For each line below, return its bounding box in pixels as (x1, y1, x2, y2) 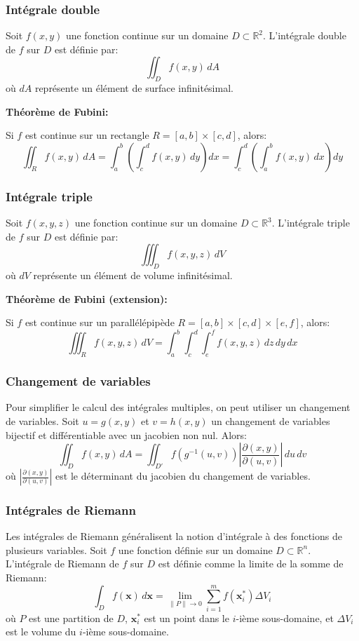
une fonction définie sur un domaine (118, 542, 273, 557)
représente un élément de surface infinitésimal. (34, 81, 233, 95)
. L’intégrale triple (271, 215, 350, 230)
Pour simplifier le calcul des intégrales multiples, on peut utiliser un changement (6, 400, 351, 414)
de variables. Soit (6, 414, 79, 429)
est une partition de (29, 610, 114, 625)
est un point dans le (144, 610, 229, 625)
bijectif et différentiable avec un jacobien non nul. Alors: (6, 427, 247, 442)
